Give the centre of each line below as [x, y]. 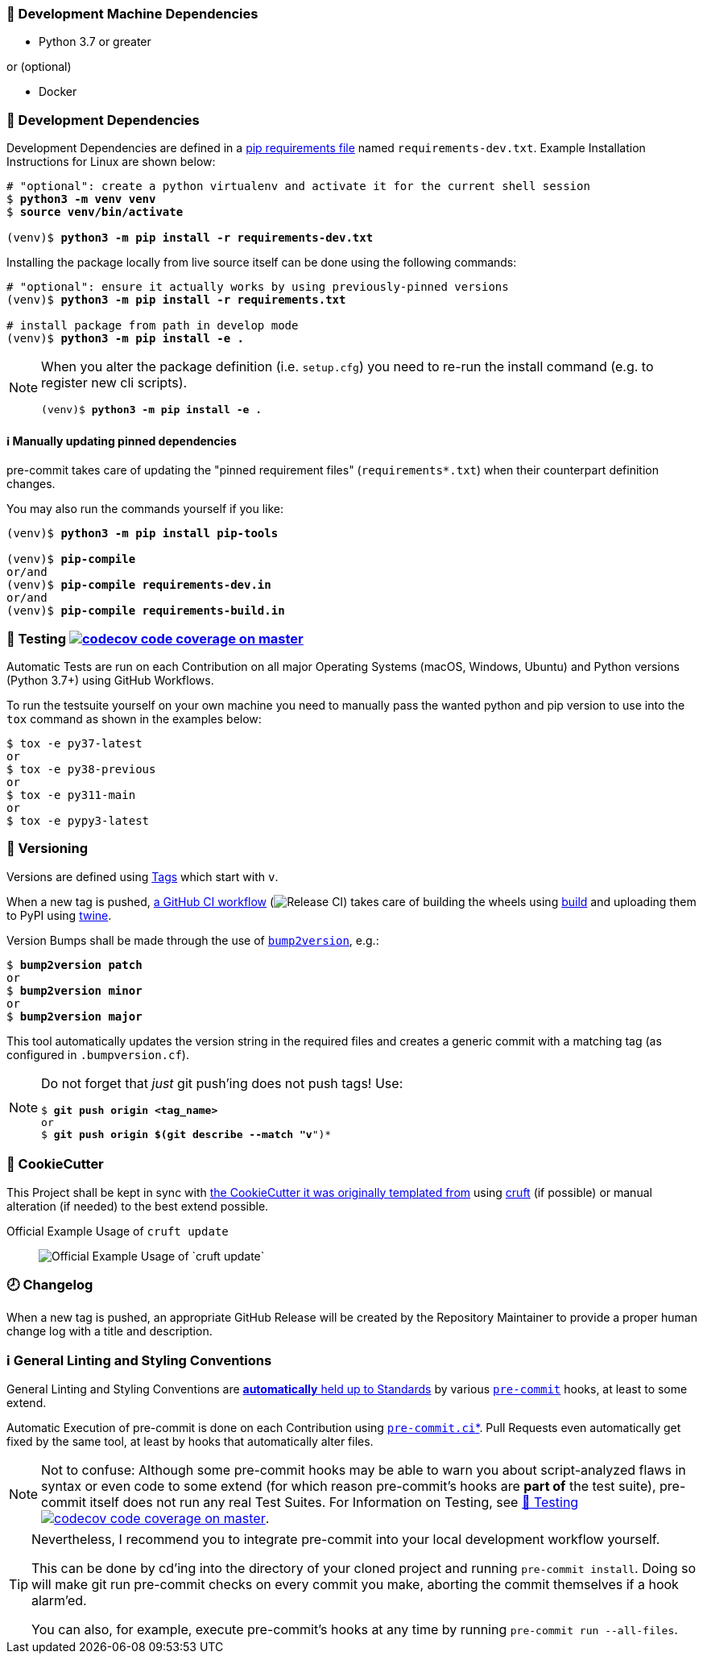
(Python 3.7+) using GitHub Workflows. [110, 681]
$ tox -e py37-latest [74, 744]
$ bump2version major [74, 1016]
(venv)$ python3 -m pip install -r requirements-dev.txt [190, 238]
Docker [58, 92]
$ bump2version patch [74, 965]
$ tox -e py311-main [71, 795]
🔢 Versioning [47, 849]
